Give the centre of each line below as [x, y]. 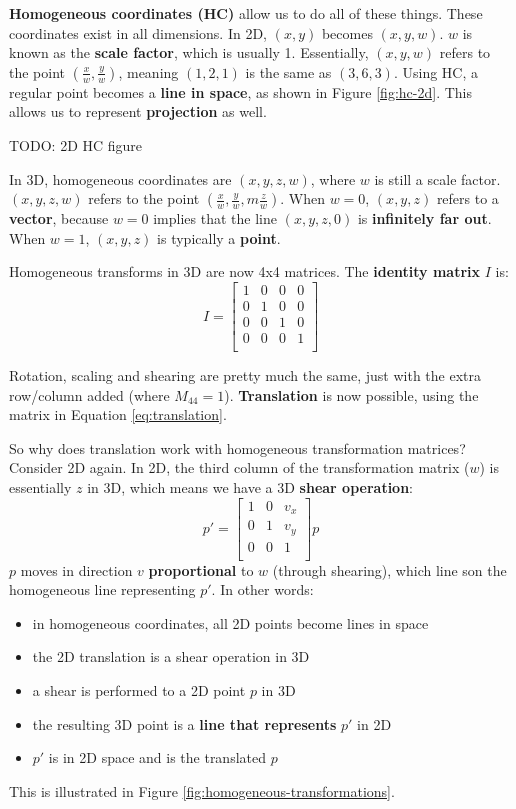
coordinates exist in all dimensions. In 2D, [138, 32]
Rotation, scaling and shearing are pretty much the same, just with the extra [245, 375]
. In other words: [262, 589]
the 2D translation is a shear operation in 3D [171, 656]
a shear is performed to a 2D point [139, 690]
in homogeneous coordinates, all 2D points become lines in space [230, 622]
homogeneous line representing [102, 589]
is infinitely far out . [424, 218]
